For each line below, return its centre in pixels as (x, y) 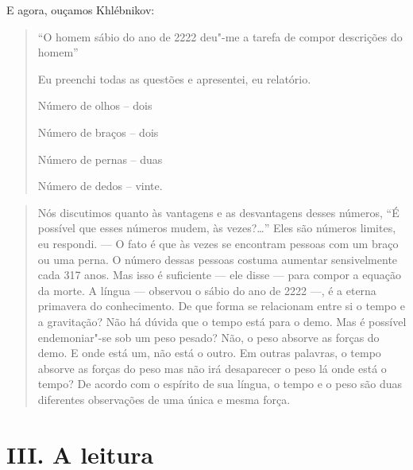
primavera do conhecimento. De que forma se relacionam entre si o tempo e (221, 306)
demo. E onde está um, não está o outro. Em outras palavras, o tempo (209, 353)
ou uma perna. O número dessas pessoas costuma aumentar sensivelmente (218, 259)
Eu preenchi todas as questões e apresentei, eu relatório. (174, 78)
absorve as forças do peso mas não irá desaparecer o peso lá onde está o (212, 368)
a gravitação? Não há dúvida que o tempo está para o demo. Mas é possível (222, 321)
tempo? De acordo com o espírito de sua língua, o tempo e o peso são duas (220, 384)
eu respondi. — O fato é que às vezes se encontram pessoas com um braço (218, 243)
